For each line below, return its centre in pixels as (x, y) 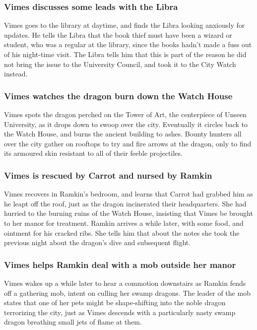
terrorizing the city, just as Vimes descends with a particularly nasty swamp (120, 312)
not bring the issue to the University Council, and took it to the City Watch (120, 64)
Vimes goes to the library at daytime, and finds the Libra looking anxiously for (125, 25)
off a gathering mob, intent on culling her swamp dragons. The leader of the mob (127, 293)
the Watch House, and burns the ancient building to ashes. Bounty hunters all (123, 134)
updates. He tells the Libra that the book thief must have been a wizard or (118, 34)
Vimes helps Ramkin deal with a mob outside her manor (120, 264)
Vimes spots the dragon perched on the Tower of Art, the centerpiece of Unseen (125, 114)
